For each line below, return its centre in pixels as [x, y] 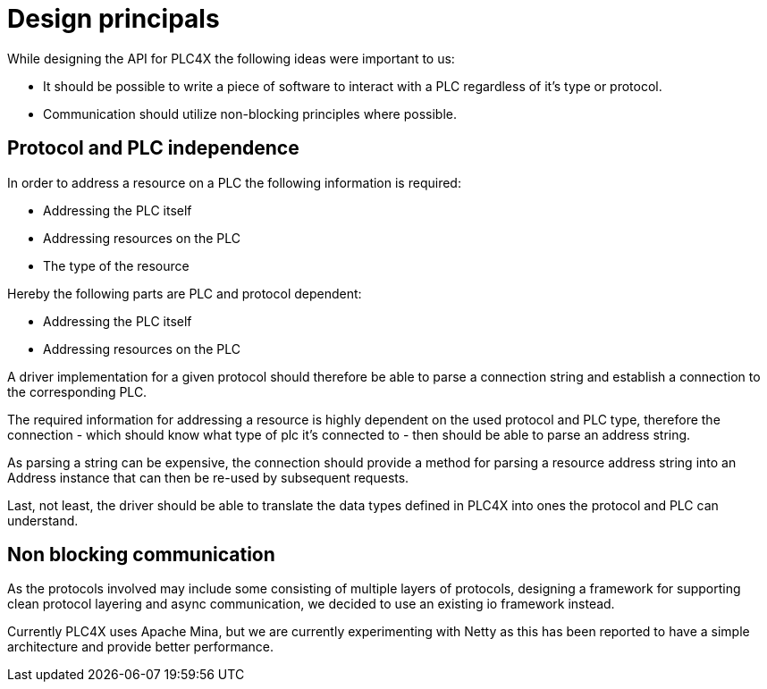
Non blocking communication [141, 555]
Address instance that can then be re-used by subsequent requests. [208, 477]
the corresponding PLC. [77, 391]
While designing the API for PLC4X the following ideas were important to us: [231, 58]
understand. [43, 520]
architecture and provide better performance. [141, 647]
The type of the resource [116, 265]
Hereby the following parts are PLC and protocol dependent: [185, 293]
